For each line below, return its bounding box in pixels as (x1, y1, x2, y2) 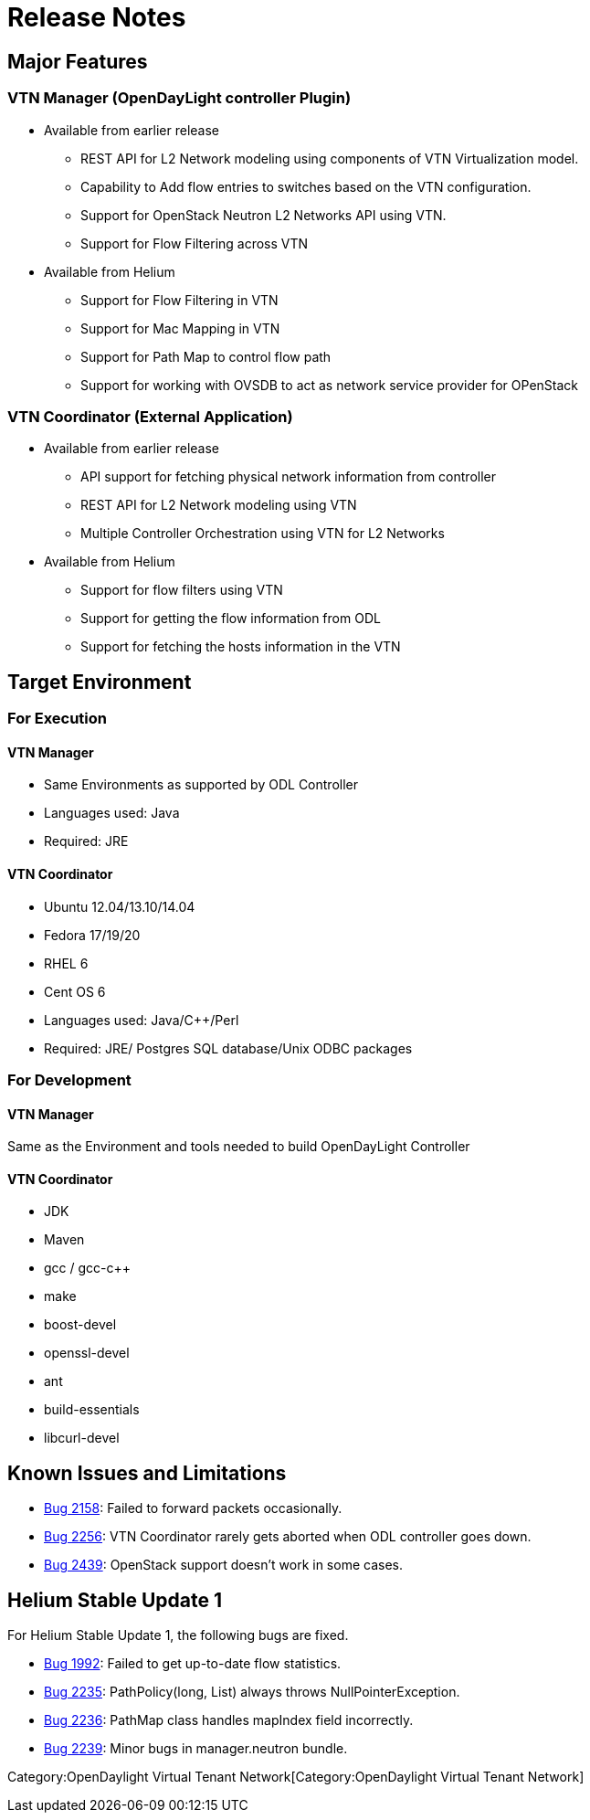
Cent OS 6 (44, 983, 106, 1000)
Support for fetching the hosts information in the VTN (80, 639, 401, 655)
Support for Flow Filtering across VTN (80, 235, 309, 251)
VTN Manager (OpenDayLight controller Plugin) (7, 89, 352, 108)
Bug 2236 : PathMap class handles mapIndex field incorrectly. (44, 1712, 414, 1729)
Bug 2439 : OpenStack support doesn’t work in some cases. (44, 1557, 403, 1573)
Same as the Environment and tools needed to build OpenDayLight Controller (7, 1138, 470, 1155)
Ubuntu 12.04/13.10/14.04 (44, 898, 195, 915)
